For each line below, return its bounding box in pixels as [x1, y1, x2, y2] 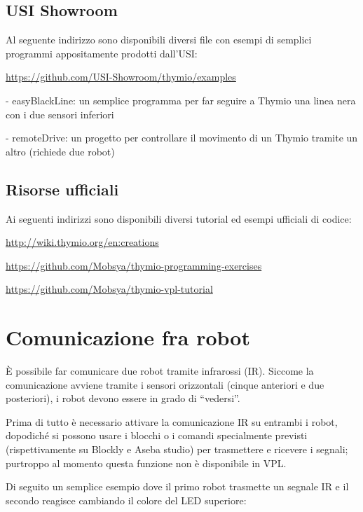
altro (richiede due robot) [6, 144, 115, 158]
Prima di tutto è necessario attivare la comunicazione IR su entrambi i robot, [6, 414, 338, 429]
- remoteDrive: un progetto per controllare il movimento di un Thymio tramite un [6, 130, 358, 145]
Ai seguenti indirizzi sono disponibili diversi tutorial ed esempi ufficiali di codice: [6, 211, 352, 226]
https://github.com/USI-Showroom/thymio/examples [6, 69, 236, 84]
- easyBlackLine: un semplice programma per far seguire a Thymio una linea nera [6, 92, 356, 107]
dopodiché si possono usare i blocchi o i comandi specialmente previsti [6, 428, 308, 443]
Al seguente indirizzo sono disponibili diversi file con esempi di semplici [6, 32, 312, 47]
